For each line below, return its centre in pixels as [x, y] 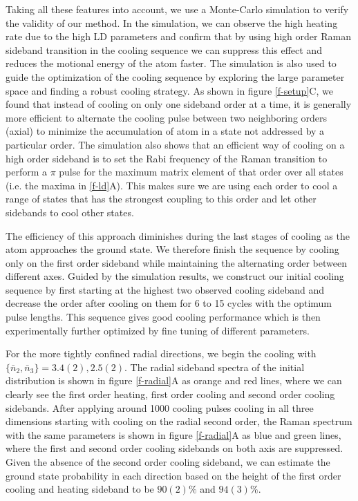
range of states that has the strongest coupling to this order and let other [161, 199]
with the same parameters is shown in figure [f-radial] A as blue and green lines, [173, 434]
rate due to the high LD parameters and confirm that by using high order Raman [178, 36]
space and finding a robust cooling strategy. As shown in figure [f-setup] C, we [169, 90]
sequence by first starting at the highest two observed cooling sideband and [165, 289]
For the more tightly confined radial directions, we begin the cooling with [161, 353]
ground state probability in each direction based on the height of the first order [173, 475]
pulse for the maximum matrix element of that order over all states [201, 172]
